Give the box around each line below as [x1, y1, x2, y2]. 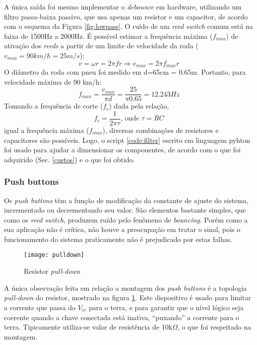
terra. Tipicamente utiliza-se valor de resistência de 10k [4, 322, 173, 332]
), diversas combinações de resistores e [102, 124, 219, 135]
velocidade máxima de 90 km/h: [4, 76, 102, 87]
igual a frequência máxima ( [4, 124, 89, 135]
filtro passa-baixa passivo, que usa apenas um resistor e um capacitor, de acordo [4, 11, 248, 21]
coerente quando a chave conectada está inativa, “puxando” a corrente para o [4, 312, 239, 322]
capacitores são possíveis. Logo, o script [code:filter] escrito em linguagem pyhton [4, 134, 250, 145]
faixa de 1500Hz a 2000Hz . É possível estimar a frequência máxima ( [4, 30, 213, 41]
